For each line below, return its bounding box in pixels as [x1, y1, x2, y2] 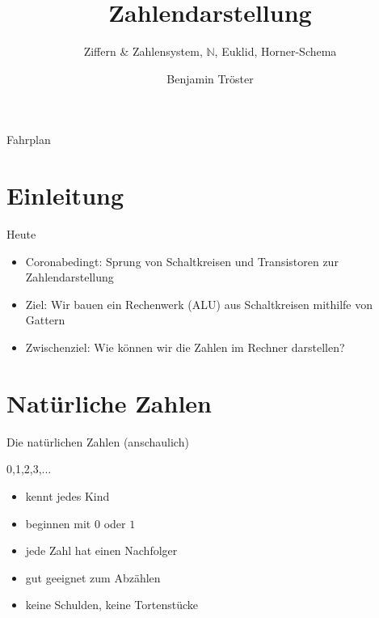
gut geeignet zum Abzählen [25, 569, 161, 586]
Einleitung [6, 179, 124, 212]
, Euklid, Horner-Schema [214, 43, 337, 60]
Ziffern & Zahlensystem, [83, 43, 203, 60]
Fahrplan [6, 131, 51, 148]
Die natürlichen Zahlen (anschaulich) [6, 433, 189, 450]
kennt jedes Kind [25, 487, 110, 504]
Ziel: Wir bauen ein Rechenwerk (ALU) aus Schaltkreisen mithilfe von [25, 295, 373, 312]
